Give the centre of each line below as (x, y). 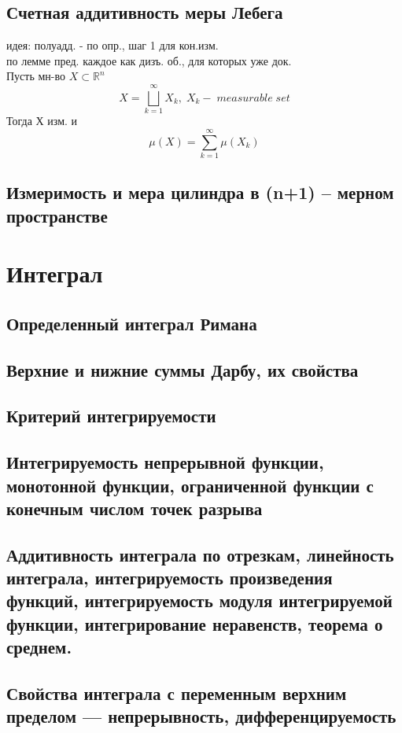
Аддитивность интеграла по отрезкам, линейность (200, 554)
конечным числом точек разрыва (135, 508)
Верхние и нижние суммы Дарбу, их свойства (183, 369)
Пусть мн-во (36, 76)
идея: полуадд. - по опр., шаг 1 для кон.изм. (112, 45)
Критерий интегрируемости (111, 416)
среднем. (39, 647)
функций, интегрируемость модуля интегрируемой (199, 600)
